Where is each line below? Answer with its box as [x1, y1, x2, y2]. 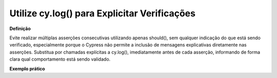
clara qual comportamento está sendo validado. [9, 56, 111, 62]
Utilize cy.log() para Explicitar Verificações [9, 8, 196, 19]
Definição [9, 25, 31, 32]
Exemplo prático [9, 65, 46, 71]
